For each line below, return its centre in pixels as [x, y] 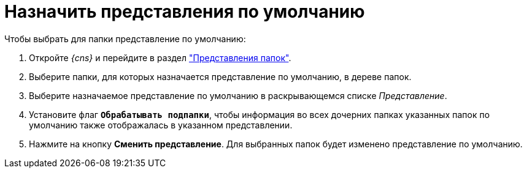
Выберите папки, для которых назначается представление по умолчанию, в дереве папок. [220, 76]
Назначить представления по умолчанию [185, 12]
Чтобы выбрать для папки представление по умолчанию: [125, 39]
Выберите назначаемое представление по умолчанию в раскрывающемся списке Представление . [238, 95]
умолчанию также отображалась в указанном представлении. [161, 125]
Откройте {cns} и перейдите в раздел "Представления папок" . [160, 57]
